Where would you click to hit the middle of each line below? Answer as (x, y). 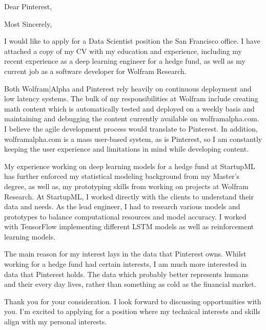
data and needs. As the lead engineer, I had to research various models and (122, 206)
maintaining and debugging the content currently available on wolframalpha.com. (132, 118)
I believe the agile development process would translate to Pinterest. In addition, (131, 128)
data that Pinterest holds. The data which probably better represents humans (126, 274)
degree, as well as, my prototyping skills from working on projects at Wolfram (126, 186)
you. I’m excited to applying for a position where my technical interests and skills (132, 311)
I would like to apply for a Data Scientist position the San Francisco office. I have (132, 41)
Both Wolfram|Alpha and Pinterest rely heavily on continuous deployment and (128, 88)
